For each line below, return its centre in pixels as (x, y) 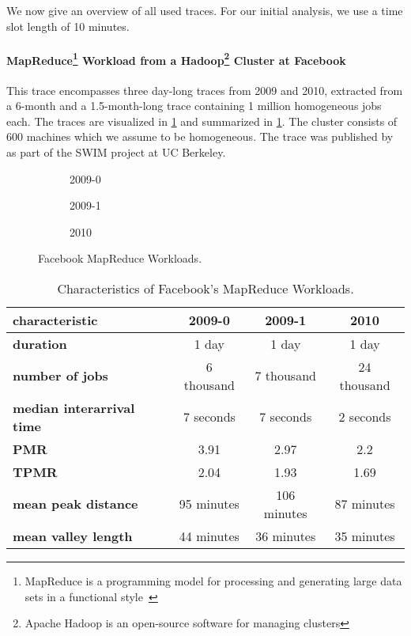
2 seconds (365, 417)
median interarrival (74, 407)
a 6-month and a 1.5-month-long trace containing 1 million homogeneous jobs (194, 106)
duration (40, 343)
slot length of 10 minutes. (68, 26)
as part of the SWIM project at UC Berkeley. (116, 152)
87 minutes (365, 504)
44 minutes (209, 536)
